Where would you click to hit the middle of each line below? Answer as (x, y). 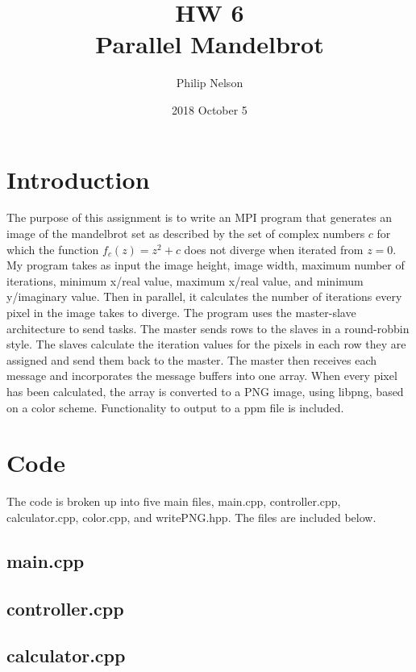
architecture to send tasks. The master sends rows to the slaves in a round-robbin (208, 328)
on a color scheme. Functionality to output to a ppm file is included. (175, 407)
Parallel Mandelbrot (210, 44)
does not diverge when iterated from (274, 249)
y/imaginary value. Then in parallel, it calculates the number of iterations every (204, 296)
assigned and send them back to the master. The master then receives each (191, 359)
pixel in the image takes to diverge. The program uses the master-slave (181, 312)
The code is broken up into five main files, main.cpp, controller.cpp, (174, 501)
